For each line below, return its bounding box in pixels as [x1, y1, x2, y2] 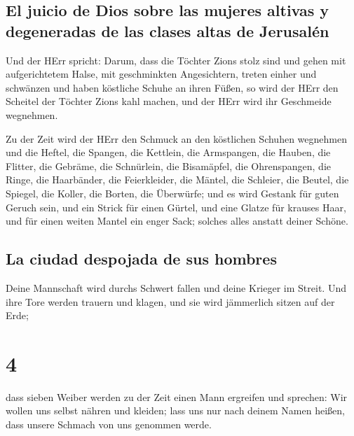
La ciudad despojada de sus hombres [6, 248, 277, 269]
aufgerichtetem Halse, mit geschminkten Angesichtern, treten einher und [6, 66, 317, 81]
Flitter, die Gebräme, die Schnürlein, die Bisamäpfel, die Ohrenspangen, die [6, 158, 332, 173]
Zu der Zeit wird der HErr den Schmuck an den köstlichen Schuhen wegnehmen [6, 131, 347, 146]
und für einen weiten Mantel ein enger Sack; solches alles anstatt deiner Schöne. [6, 213, 348, 228]
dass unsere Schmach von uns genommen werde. [6, 417, 212, 432]
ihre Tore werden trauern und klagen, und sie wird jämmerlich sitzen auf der [6, 294, 335, 309]
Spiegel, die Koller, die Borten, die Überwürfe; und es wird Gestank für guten [6, 185, 339, 200]
